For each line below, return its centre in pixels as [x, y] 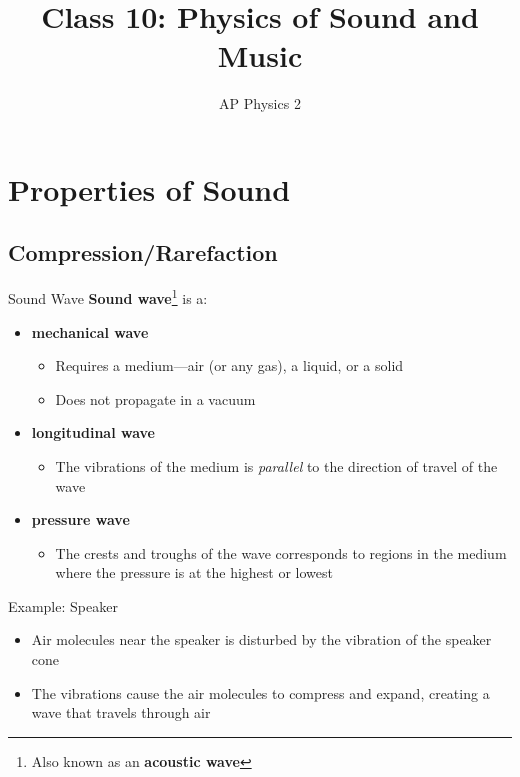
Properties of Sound [149, 188]
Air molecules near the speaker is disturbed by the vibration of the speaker [261, 639]
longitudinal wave [93, 432]
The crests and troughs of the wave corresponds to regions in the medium [281, 552]
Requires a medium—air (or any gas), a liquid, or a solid [229, 365]
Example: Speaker [63, 605]
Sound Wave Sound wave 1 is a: [108, 296]
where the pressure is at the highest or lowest [194, 572]
